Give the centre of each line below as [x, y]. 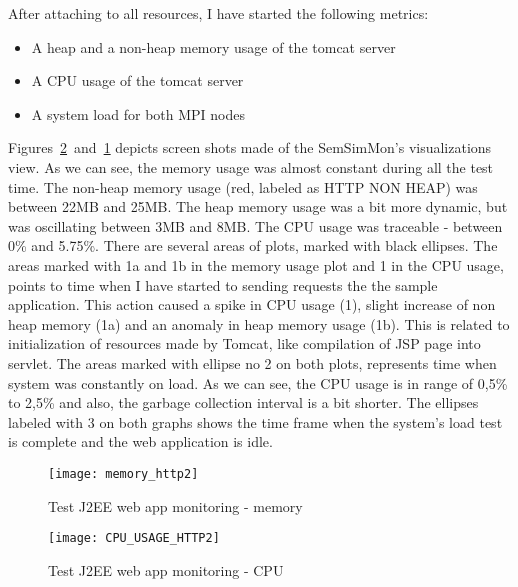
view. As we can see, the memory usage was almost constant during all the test [251, 166]
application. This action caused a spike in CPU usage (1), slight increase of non [252, 304]
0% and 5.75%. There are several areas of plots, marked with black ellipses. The [253, 245]
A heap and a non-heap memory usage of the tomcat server [213, 46]
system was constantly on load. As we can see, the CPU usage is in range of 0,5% [258, 382]
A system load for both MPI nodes [138, 113]
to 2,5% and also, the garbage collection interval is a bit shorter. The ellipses [243, 402]
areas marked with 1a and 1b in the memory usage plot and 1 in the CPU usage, [256, 264]
